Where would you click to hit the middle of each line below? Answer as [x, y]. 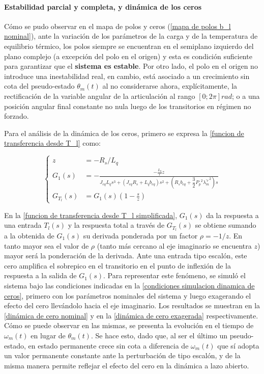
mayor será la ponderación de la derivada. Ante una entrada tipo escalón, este [126, 256]
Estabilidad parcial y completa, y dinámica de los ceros [103, 6]
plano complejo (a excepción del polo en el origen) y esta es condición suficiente [128, 56]
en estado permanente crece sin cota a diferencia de [108, 345]
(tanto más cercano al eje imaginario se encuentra [174, 245]
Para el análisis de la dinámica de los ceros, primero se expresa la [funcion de [124, 133]
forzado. [17, 116]
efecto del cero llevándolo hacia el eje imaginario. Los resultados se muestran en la [132, 305]
